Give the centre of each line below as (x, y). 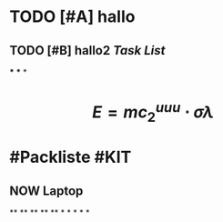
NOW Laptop (46, 191)
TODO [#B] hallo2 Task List (87, 50)
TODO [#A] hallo (72, 17)
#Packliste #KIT (71, 157)
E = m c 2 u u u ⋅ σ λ (153, 112)
